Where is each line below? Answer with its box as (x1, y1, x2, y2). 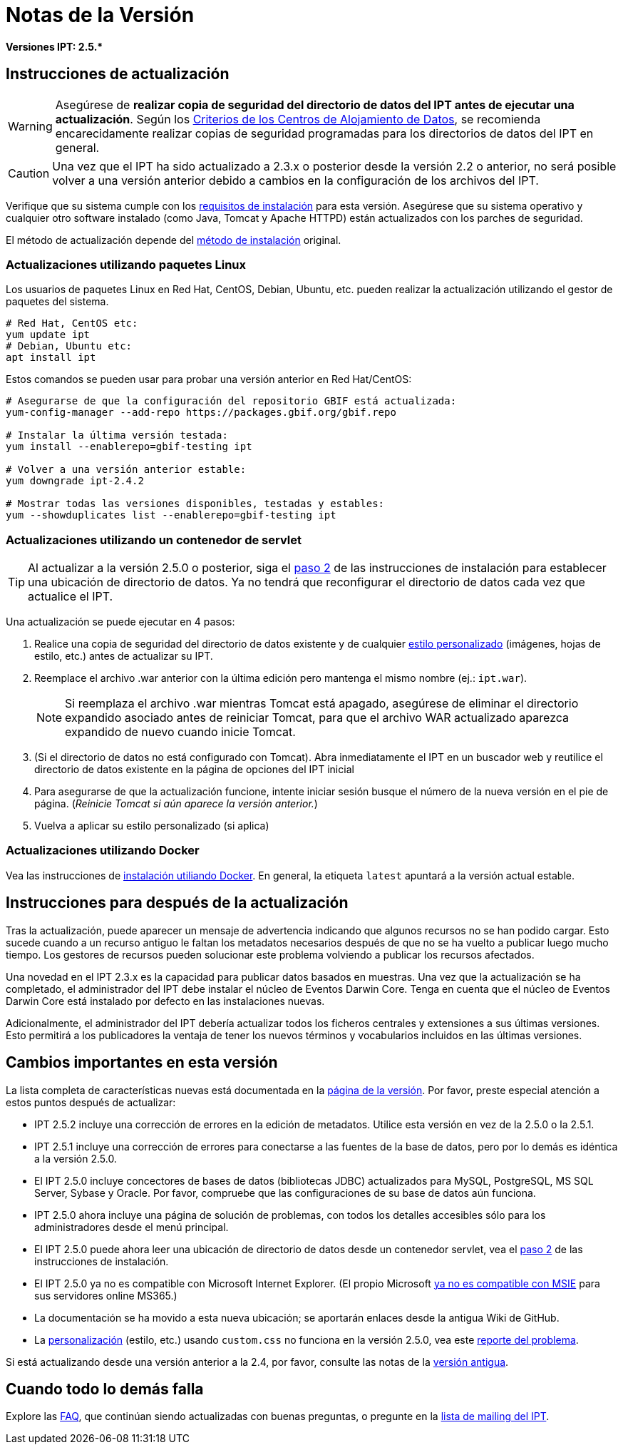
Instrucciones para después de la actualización (6, 894, 349, 912)
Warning (8, 118, 53, 133)
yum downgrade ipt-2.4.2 (6, 475, 144, 487)
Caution (8, 165, 50, 180)
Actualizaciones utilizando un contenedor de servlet (6, 532, 302, 547)
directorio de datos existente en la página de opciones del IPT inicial (34, 763, 354, 776)
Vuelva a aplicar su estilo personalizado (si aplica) (34, 820, 269, 832)
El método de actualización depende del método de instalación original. (6, 233, 341, 246)
